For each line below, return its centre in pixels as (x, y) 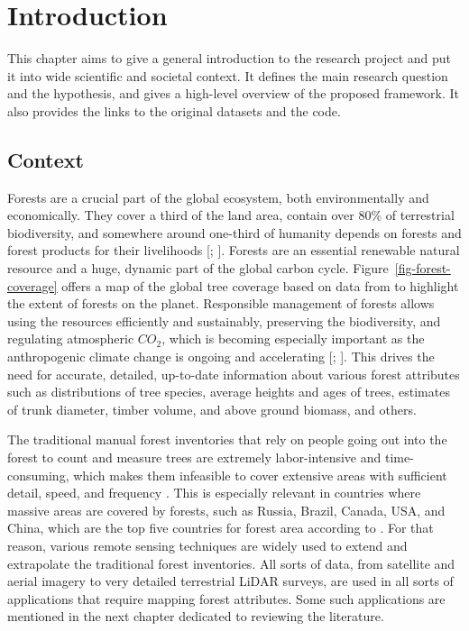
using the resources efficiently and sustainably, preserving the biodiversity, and (224, 320)
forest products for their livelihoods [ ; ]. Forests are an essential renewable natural (234, 250)
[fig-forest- (423, 268)
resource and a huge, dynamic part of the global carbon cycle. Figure (198, 268)
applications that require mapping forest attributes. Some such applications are (226, 598)
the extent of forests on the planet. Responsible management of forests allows (221, 303)
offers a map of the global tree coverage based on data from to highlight (260, 285)
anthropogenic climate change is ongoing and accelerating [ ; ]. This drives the (221, 357)
